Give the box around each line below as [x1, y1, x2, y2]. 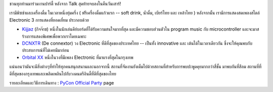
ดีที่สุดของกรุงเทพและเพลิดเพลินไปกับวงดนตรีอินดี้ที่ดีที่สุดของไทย [9, 70, 116, 76]
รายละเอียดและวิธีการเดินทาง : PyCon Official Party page [9, 79, 114, 85]
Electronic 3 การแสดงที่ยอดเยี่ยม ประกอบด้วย [9, 17, 89, 23]
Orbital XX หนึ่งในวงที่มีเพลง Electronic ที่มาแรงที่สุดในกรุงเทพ [22, 54, 133, 60]
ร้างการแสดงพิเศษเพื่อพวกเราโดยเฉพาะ [22, 33, 87, 39]
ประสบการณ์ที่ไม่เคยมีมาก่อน [22, 47, 69, 53]
